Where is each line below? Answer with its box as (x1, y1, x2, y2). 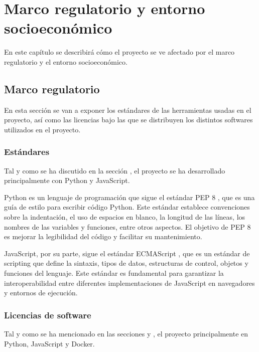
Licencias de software (4, 308, 91, 321)
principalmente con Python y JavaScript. (4, 175, 130, 186)
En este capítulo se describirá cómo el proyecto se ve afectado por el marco (4, 47, 235, 57)
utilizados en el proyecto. (4, 124, 81, 134)
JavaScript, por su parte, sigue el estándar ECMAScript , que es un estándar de (4, 248, 250, 258)
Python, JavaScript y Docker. (4, 338, 95, 348)
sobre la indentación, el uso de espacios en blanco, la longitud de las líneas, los (4, 212, 245, 222)
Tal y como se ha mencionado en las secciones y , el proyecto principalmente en (4, 328, 248, 339)
